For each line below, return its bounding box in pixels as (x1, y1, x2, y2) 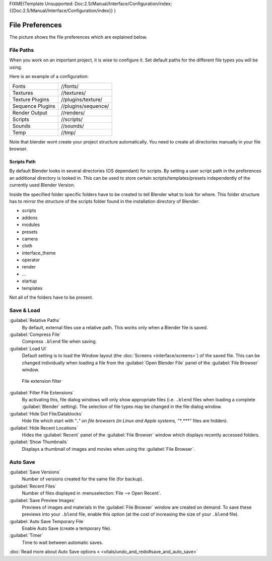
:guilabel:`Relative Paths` (9, 317, 60, 323)
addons (22, 215, 38, 221)
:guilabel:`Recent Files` (9, 483, 57, 489)
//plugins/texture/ (60, 96, 103, 103)
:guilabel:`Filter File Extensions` (9, 389, 74, 395)
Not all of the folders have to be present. (9, 295, 93, 301)
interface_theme (22, 250, 56, 256)
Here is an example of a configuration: (9, 74, 89, 80)
